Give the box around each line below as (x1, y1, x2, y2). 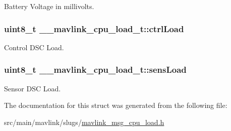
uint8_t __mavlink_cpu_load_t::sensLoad (4, 63, 187, 76)
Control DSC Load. (4, 42, 64, 52)
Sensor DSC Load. (4, 83, 61, 93)
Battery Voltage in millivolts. (4, 1, 94, 11)
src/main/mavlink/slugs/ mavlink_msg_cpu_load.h (4, 116, 164, 127)
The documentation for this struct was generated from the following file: (4, 100, 227, 110)
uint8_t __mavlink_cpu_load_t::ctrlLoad (4, 22, 184, 35)
